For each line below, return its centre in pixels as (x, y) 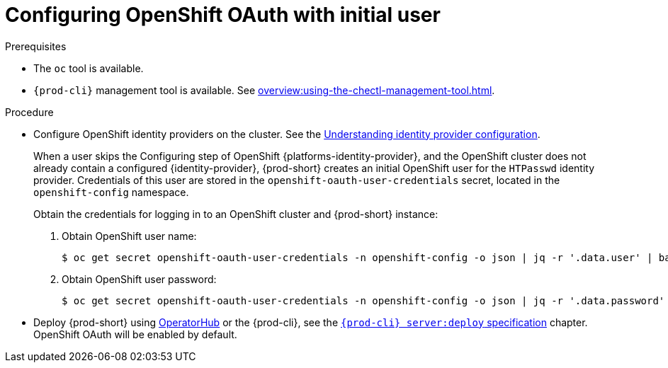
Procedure (29, 112)
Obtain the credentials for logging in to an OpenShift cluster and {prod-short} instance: (236, 214)
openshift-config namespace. (111, 192)
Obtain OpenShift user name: (129, 236)
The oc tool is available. (89, 68)
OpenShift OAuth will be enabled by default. (135, 334)
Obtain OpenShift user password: (139, 279)
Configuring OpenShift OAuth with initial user (223, 15)
